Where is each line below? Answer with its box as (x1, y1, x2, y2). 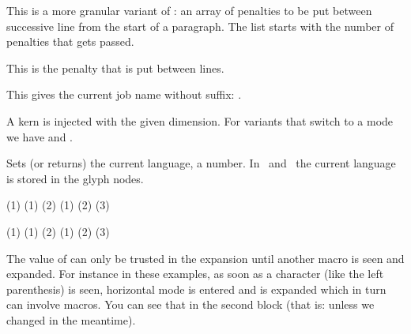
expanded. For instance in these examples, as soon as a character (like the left (6, 265, 384, 282)
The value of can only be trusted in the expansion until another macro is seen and (6, 250, 405, 266)
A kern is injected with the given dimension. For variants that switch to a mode (6, 112, 394, 129)
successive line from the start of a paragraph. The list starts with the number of (6, 17, 394, 34)
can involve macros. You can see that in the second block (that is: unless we (6, 296, 375, 313)
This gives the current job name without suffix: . (6, 86, 242, 103)
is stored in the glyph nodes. (6, 170, 144, 186)
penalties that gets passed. (6, 33, 134, 50)
